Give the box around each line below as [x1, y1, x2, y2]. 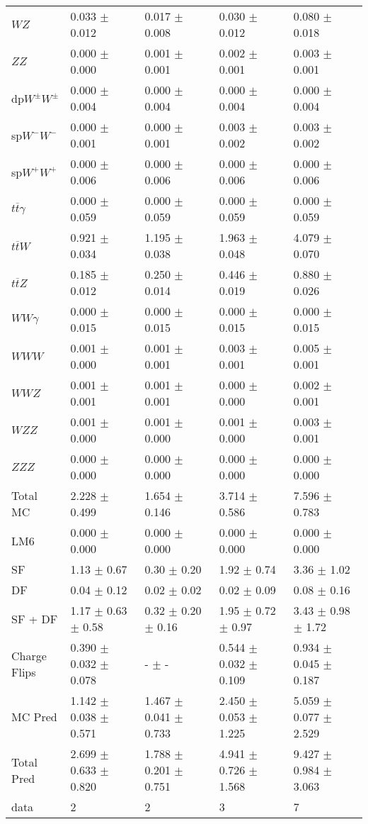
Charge [11, 647, 47, 664]
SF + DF [11, 610, 58, 627]
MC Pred [11, 708, 57, 725]
